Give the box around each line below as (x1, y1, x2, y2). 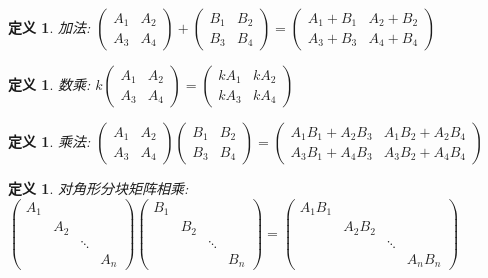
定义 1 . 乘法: (8, 131, 91, 151)
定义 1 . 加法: (8, 17, 91, 37)
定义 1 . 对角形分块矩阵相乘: (8, 178, 189, 198)
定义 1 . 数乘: (8, 74, 91, 94)
